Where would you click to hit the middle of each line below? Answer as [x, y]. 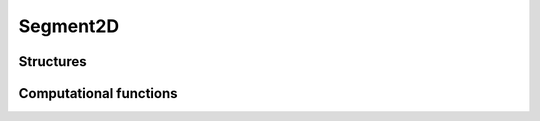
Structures [52, 61]
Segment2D [69, 26]
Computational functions [98, 93]
